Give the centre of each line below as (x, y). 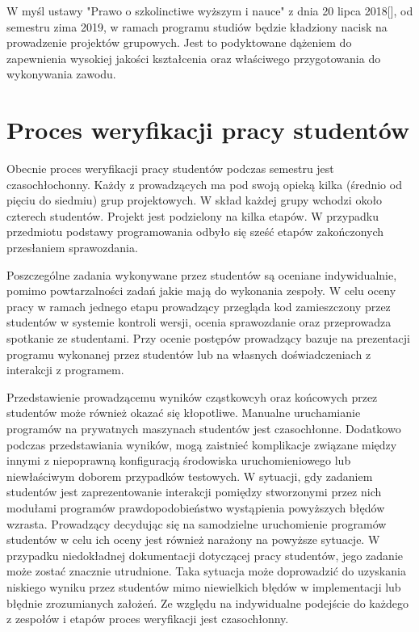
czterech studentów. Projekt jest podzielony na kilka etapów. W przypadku (193, 215)
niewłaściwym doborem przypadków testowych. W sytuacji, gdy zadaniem (190, 476)
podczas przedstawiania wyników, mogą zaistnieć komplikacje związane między (202, 444)
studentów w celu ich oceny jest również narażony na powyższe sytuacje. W (193, 539)
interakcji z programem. (65, 370)
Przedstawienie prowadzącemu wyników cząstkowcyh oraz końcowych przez (192, 396)
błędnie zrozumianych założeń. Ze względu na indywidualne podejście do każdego (207, 603)
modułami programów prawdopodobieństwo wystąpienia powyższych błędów (196, 507)
